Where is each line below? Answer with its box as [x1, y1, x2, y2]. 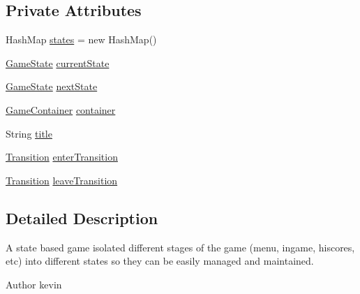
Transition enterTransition [6, 149, 118, 164]
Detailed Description [6, 207, 158, 228]
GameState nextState [6, 79, 98, 94]
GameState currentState [6, 55, 110, 70]
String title [6, 126, 52, 140]
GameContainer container [6, 102, 116, 117]
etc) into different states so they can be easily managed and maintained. [6, 253, 314, 268]
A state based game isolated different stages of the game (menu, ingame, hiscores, [6, 240, 355, 254]
